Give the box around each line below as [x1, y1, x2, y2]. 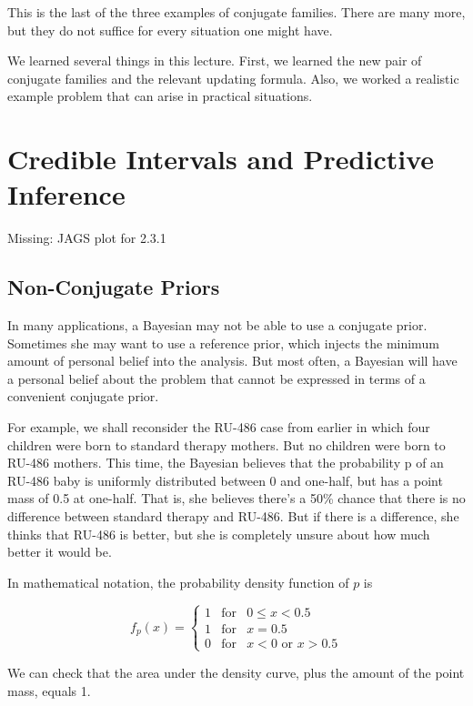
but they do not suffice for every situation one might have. [7, 20, 333, 39]
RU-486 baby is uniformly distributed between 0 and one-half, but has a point [7, 470, 443, 489]
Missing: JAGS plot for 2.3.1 [7, 228, 166, 247]
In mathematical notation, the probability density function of [7, 572, 349, 591]
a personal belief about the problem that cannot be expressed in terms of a [7, 368, 426, 388]
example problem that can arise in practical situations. [7, 86, 313, 106]
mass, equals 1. [7, 681, 91, 700]
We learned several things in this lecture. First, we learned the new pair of [7, 51, 422, 70]
